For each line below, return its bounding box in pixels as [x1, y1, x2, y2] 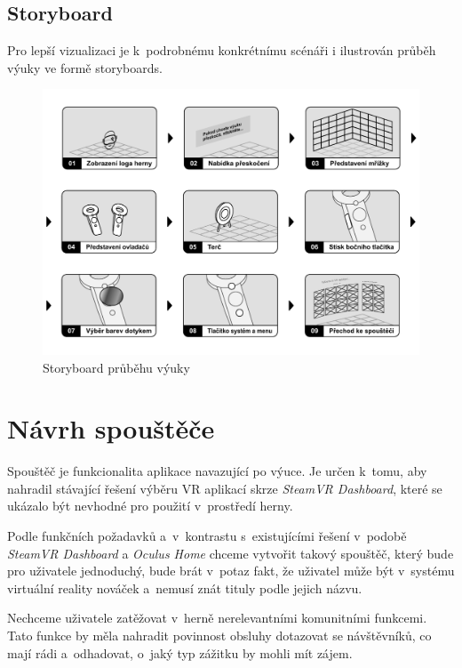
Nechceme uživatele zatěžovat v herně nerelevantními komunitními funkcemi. [7, 608, 427, 627]
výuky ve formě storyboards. [7, 58, 163, 76]
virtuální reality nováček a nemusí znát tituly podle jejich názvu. [7, 578, 362, 597]
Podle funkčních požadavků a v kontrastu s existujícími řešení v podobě [7, 527, 407, 545]
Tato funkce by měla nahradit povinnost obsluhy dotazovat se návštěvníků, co [7, 625, 432, 644]
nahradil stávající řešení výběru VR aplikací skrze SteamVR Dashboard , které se [7, 479, 442, 497]
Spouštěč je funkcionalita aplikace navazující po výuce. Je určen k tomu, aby [7, 462, 427, 480]
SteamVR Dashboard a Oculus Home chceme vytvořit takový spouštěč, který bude [7, 543, 454, 562]
